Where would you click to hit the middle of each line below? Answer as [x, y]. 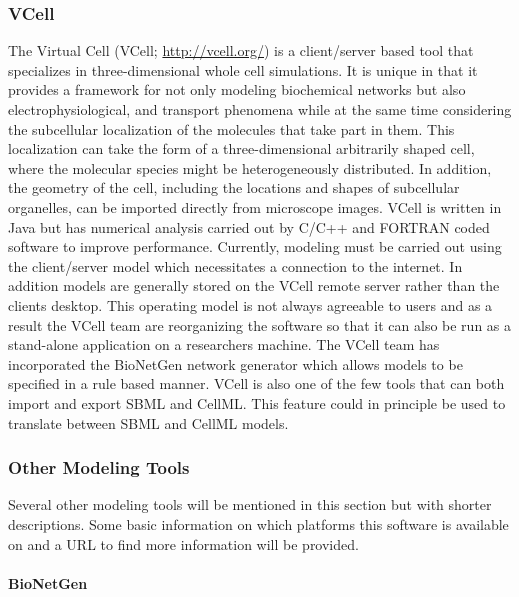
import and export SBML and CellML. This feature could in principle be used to [257, 402]
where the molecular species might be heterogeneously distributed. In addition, [250, 167]
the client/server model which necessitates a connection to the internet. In [235, 265]
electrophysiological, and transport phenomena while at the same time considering [260, 109]
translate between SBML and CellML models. [148, 422]
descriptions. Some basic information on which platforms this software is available [258, 523]
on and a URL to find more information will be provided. [183, 543]
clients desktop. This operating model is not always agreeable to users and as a [250, 304]
